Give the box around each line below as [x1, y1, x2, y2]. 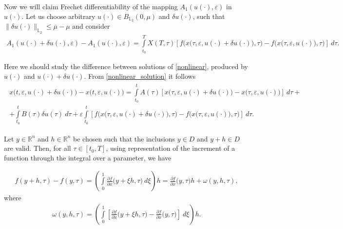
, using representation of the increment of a [106, 143, 235, 153]
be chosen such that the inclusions [73, 133, 175, 143]
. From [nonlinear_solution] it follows [84, 70, 196, 81]
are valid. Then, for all [4, 143, 71, 153]
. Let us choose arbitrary [21, 11, 95, 21]
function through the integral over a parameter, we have [4, 152, 171, 162]
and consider [72, 21, 110, 31]
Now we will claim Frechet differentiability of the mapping [4, 1, 178, 11]
